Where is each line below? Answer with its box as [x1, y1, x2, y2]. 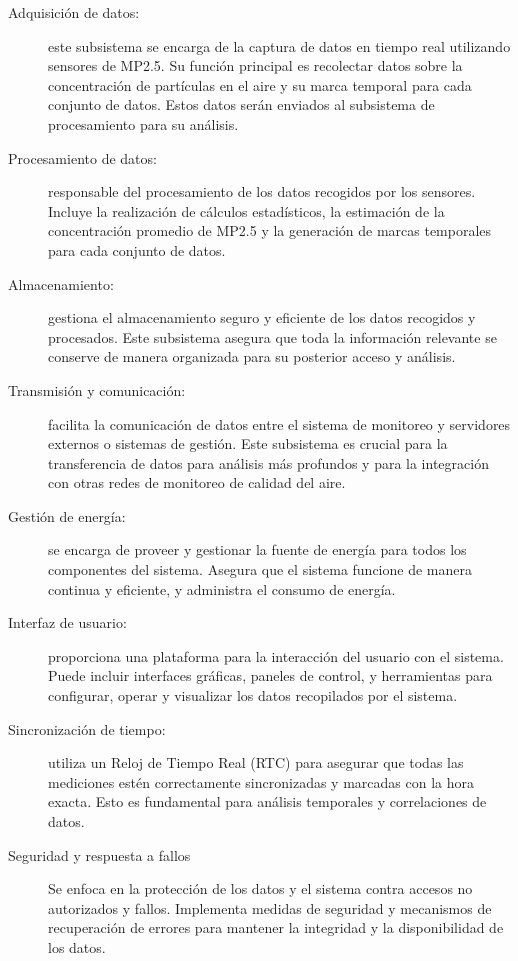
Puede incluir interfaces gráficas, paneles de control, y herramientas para [48, 665, 493, 686]
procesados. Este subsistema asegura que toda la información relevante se [48, 326, 497, 347]
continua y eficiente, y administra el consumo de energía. [48, 578, 396, 599]
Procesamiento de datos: [8, 147, 157, 168]
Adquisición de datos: [8, 2, 140, 22]
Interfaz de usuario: [8, 612, 127, 633]
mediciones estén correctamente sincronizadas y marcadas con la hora [48, 771, 474, 792]
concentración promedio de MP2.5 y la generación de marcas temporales [48, 220, 492, 241]
